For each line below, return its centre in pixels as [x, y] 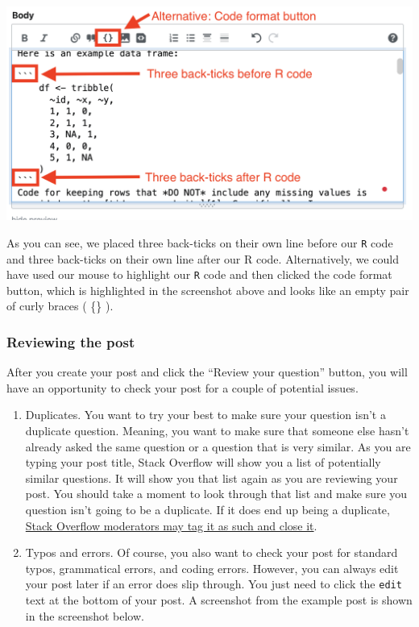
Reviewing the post [71, 341]
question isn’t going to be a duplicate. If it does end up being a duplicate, [207, 509]
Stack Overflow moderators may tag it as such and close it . [171, 525]
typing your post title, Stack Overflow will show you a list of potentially [203, 462]
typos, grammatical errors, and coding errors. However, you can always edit [212, 568]
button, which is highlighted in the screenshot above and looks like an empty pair [208, 290]
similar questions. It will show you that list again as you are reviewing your [212, 478]
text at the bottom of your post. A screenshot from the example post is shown [219, 599]
